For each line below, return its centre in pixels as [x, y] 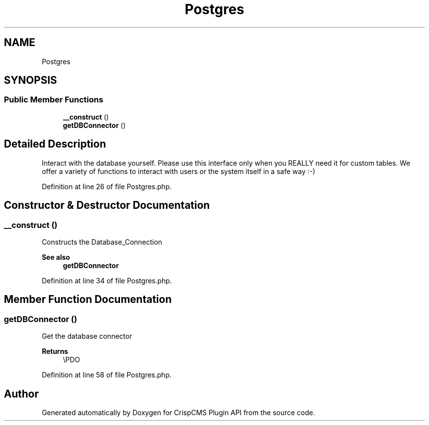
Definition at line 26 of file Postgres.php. [107, 186]
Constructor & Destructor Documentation [107, 205]
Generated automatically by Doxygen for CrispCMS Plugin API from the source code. [179, 412]
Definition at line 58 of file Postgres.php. [107, 375]
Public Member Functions [54, 100]
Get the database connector [87, 336]
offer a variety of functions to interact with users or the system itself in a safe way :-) [179, 171]
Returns [55, 351]
